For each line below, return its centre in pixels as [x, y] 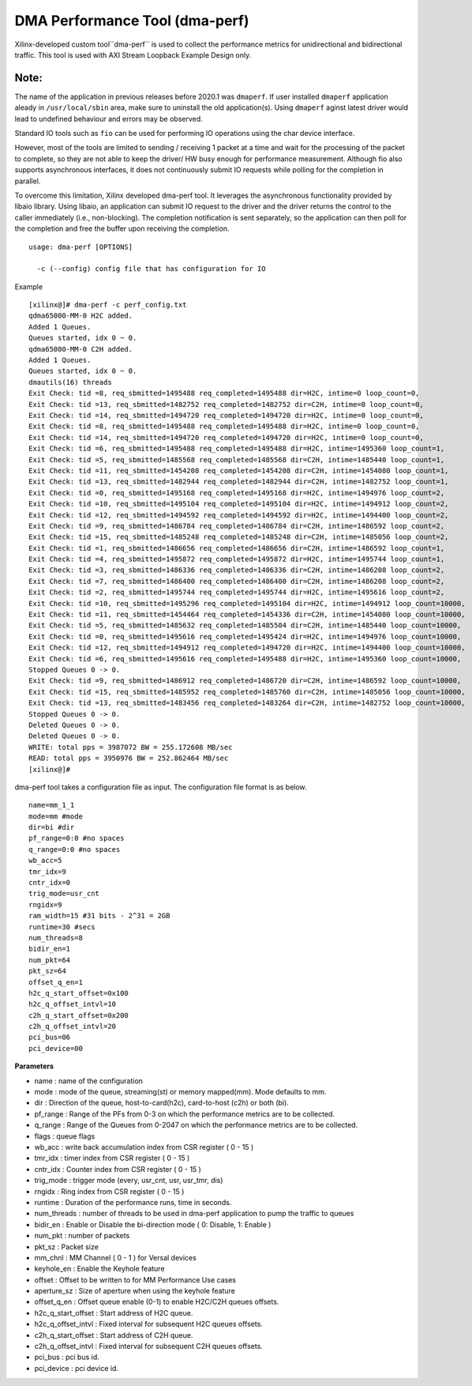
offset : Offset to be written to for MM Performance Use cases [135, 1279]
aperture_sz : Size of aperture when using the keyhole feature [135, 1291]
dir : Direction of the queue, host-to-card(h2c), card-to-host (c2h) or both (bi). [162, 1103]
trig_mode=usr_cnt [64, 894]
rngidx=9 [45, 904]
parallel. [28, 181]
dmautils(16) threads [70, 382]
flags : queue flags [65, 1136]
